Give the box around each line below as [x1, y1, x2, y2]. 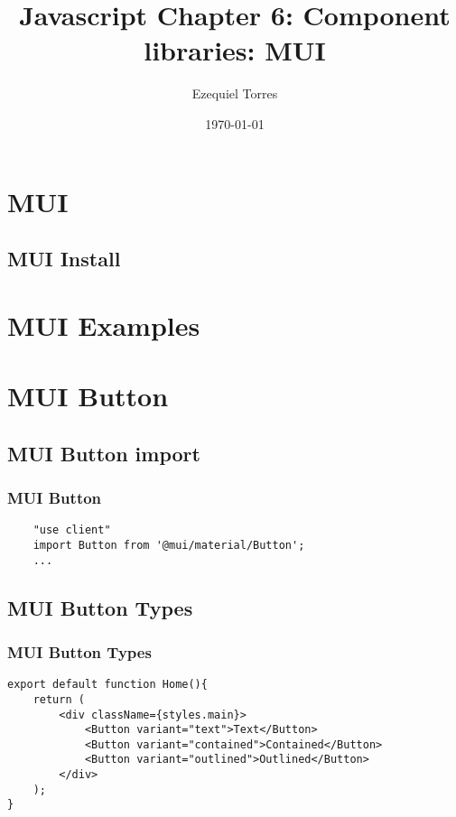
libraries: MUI [144, 32, 326, 69]
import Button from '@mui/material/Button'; [33, 538, 305, 552]
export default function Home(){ [7, 678, 208, 692]
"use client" [33, 524, 111, 537]
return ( [33, 692, 85, 706]
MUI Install [7, 245, 121, 273]
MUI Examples [7, 306, 200, 343]
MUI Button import [7, 439, 200, 467]
